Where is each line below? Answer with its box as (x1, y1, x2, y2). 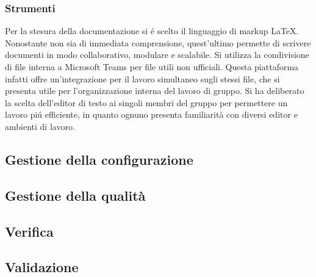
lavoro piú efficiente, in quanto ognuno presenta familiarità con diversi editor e (5, 108, 298, 121)
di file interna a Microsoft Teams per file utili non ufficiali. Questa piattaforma (5, 60, 299, 73)
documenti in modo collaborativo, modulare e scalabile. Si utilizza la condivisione (5, 48, 309, 61)
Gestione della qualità (5, 185, 146, 204)
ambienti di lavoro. (5, 120, 75, 132)
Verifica (5, 221, 54, 240)
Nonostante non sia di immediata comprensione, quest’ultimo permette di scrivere (5, 36, 311, 49)
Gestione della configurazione (5, 149, 193, 168)
